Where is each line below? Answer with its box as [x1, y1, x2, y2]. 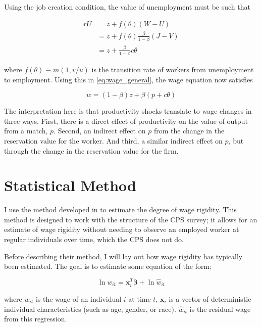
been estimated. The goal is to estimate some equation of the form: [4, 261, 212, 271]
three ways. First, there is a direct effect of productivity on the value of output [4, 115, 248, 126]
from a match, [4, 125, 48, 136]
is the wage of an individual [35, 294, 122, 304]
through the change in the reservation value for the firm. [4, 145, 179, 156]
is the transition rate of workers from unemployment [91, 64, 254, 74]
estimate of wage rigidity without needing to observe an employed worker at [4, 224, 239, 235]
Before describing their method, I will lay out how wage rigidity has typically [4, 251, 243, 261]
